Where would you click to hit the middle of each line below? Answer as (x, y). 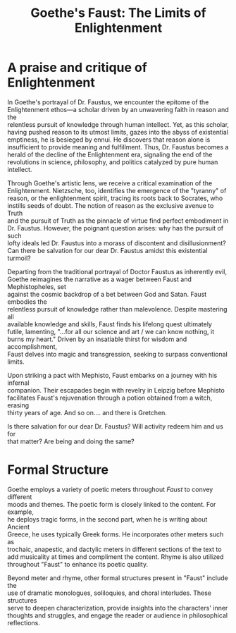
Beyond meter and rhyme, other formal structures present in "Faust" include (118, 578)
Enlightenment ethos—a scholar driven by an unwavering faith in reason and (118, 109)
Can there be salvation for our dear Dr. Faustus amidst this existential (107, 250)
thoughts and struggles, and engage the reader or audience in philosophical (117, 615)
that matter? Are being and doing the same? (71, 441)
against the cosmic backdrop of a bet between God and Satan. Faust (107, 294)
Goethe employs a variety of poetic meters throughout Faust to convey (110, 489)
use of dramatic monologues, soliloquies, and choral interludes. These (109, 593)
